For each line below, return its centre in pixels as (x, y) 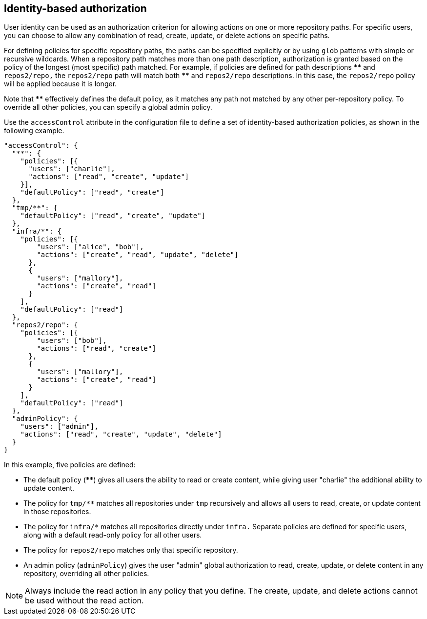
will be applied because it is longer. (61, 84)
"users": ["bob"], (72, 341)
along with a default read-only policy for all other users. (113, 535)
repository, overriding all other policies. (86, 574)
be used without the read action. (84, 601)
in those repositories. (57, 512)
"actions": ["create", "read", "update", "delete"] (138, 255)
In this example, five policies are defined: (70, 465)
